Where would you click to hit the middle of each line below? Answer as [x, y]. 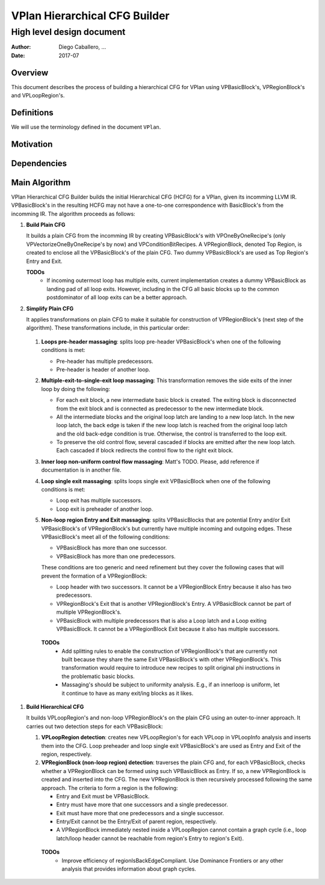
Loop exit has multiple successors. [99, 501]
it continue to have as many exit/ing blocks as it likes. [128, 693]
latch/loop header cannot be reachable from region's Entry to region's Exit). [150, 838]
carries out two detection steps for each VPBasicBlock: [94, 726]
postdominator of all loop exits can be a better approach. [117, 297]
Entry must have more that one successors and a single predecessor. [142, 805]
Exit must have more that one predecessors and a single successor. [140, 813]
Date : [18, 55]
